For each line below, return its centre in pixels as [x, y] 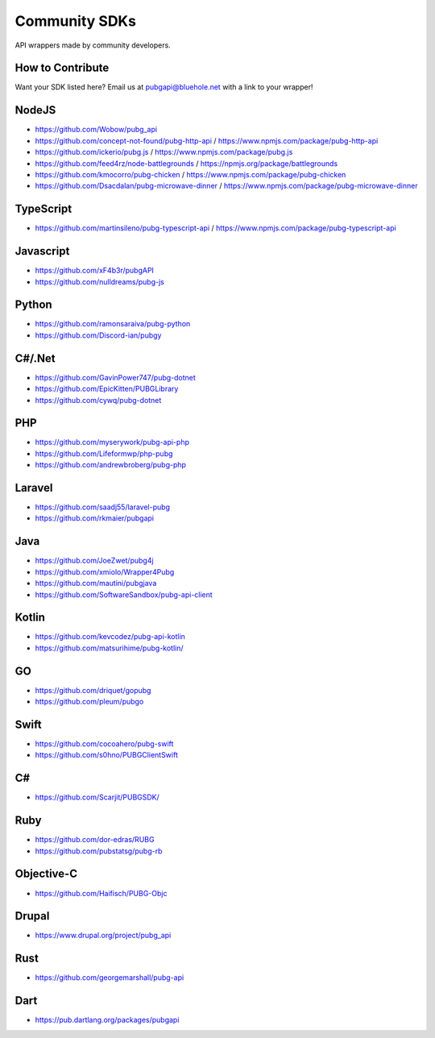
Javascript [42, 251]
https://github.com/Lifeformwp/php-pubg [104, 453]
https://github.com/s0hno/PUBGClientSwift [107, 755]
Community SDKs [76, 21]
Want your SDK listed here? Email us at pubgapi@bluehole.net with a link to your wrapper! [164, 87]
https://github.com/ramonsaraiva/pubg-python [113, 324]
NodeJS [35, 110]
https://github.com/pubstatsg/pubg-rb [99, 851]
